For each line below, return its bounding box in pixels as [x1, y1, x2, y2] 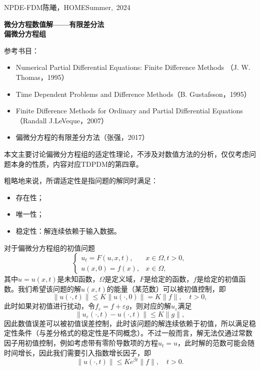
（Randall [15, 115, 47, 125]
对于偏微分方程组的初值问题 [4, 242, 95, 253]
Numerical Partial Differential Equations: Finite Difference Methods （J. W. [15, 62, 250, 72]
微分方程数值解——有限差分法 [4, 18, 104, 29]
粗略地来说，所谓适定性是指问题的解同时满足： [4, 175, 158, 186]
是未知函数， [57, 274, 99, 284]
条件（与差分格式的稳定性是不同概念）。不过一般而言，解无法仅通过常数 [17, 328, 252, 338]
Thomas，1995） [15, 71, 68, 82]
